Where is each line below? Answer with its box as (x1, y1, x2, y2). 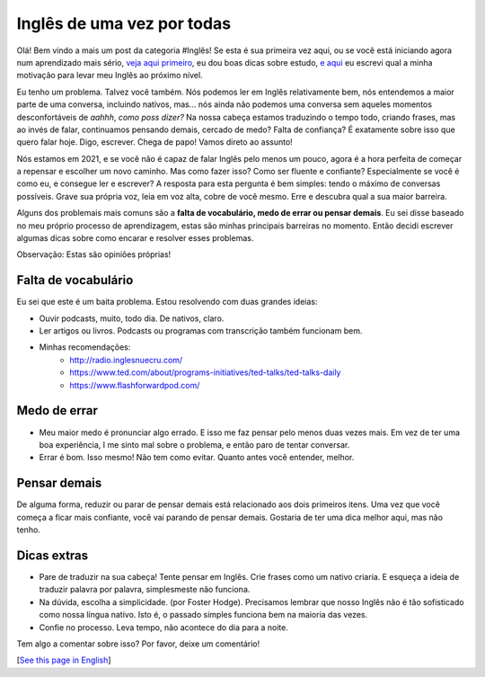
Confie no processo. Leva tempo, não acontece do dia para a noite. (39, 621, 289, 633)
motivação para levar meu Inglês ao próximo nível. (16, 70, 203, 81)
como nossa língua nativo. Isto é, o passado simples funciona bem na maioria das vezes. (39, 610, 368, 620)
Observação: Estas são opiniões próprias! (16, 249, 172, 260)
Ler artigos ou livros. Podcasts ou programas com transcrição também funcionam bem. (39, 325, 363, 336)
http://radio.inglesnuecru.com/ (69, 354, 183, 365)
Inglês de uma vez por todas (16, 13, 232, 33)
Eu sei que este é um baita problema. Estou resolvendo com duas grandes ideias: (16, 297, 318, 307)
